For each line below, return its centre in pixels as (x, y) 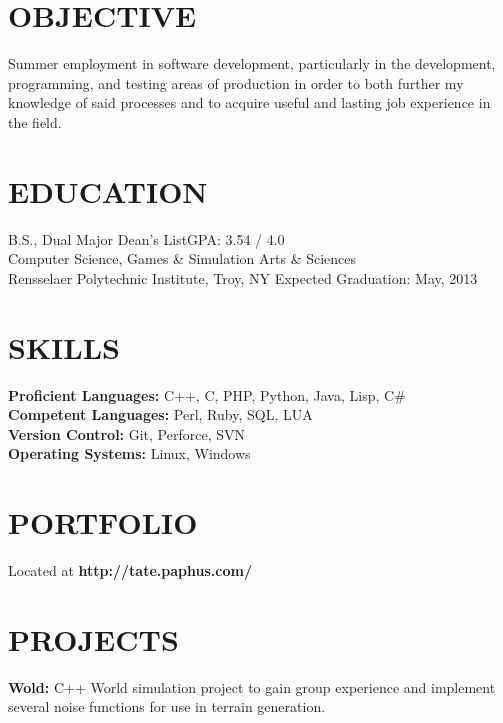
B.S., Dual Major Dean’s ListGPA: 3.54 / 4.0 (146, 238)
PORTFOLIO (103, 522)
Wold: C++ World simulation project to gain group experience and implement (252, 686)
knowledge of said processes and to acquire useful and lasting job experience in (249, 102)
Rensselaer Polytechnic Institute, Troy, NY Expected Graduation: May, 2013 (243, 277)
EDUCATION (108, 190)
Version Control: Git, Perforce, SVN (127, 433)
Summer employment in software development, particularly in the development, (252, 63)
